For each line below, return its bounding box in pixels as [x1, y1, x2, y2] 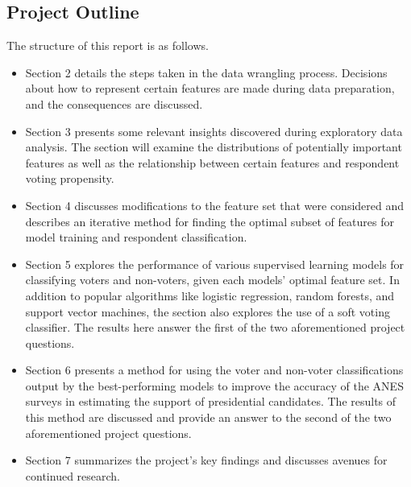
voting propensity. [25, 170, 114, 187]
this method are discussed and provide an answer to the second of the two [25, 409, 392, 426]
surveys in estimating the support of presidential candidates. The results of [25, 393, 396, 410]
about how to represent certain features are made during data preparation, [25, 80, 395, 97]
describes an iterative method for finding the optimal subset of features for [25, 213, 394, 229]
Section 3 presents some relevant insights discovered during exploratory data [25, 122, 403, 139]
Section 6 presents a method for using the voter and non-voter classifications [25, 361, 404, 378]
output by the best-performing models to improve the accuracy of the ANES [25, 377, 404, 394]
